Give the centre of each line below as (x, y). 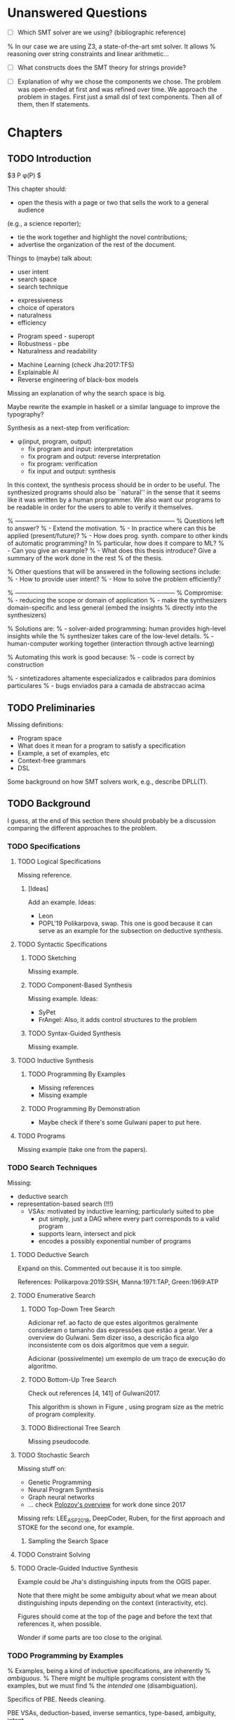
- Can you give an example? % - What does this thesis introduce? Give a (112, 551)
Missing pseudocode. (59, 1442)
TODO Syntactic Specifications (62, 944)
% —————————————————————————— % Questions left (116, 521)
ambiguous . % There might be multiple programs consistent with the (107, 1679)
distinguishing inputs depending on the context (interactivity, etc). (113, 1603)
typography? (26, 415)
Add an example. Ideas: (62, 902)
